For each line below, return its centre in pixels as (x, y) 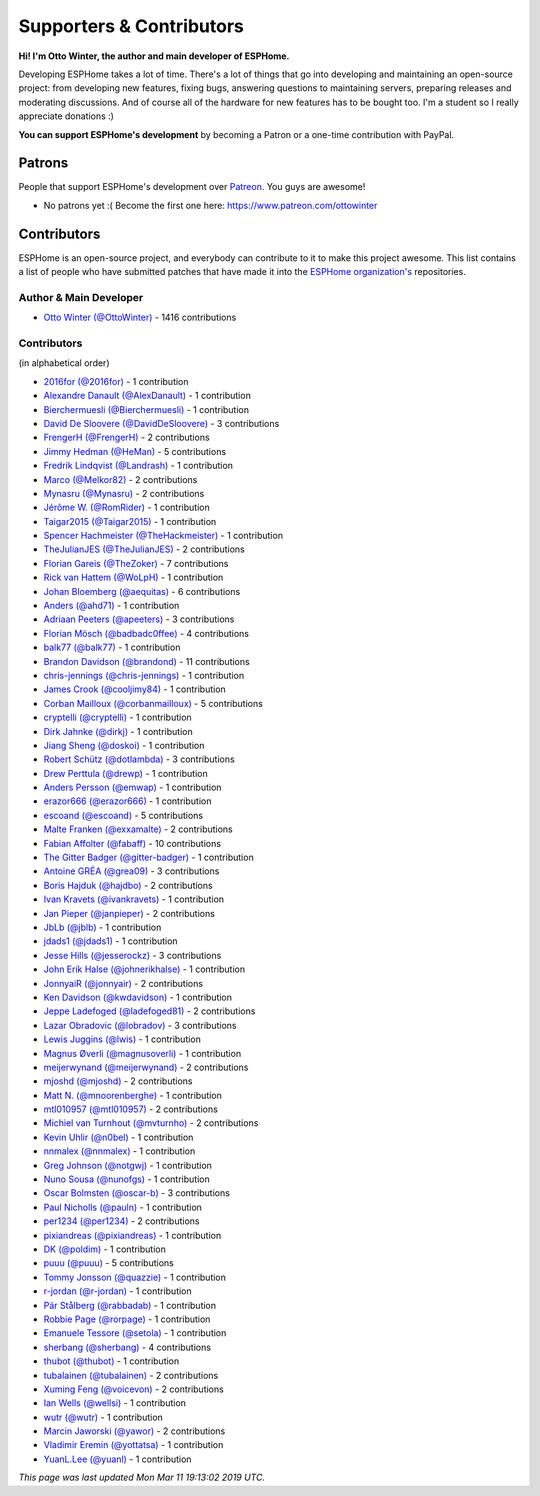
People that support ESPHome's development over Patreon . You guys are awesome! (192, 187)
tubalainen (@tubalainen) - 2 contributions (131, 1375)
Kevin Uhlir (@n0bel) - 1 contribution (118, 1137)
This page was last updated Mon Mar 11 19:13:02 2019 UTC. (141, 1477)
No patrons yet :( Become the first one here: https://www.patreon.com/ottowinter (210, 205)
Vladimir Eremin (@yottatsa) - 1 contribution (133, 1445)
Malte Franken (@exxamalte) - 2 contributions (138, 829)
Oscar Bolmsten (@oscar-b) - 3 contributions (136, 1193)
